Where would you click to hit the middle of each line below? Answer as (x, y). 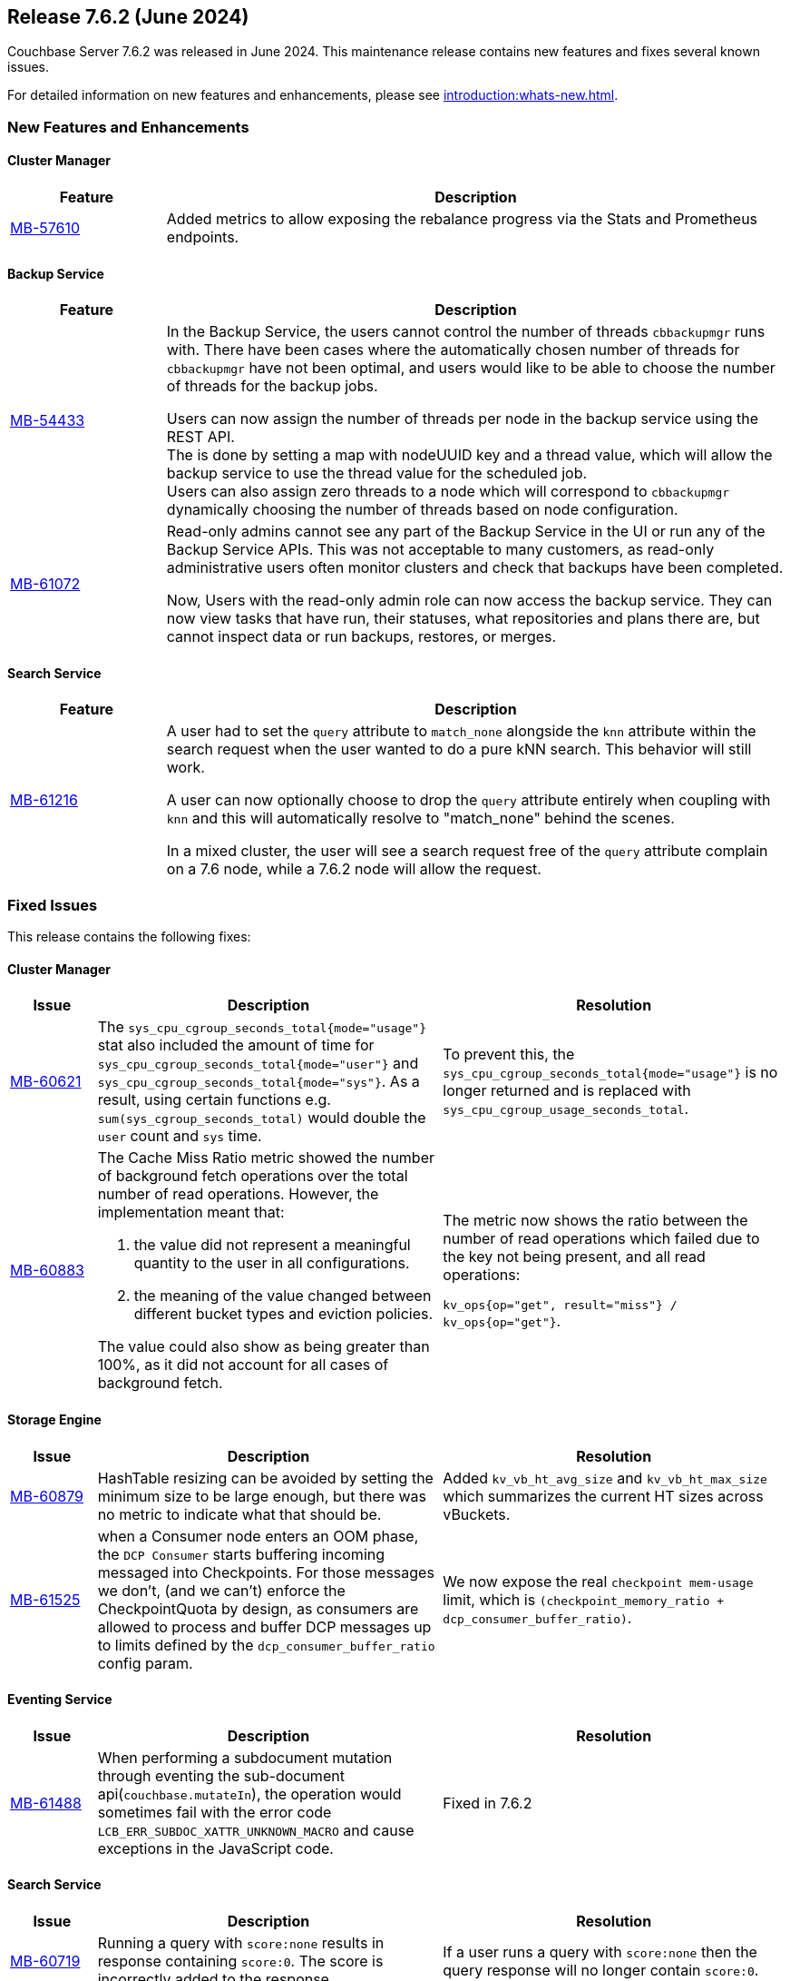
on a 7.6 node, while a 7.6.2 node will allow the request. (354, 869)
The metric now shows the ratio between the (595, 1220)
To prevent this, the (509, 1055)
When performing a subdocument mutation (245, 1757)
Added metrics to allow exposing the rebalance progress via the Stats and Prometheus (462, 219)
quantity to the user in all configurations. (272, 1263)
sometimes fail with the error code (215, 1812)
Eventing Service (60, 1700)
